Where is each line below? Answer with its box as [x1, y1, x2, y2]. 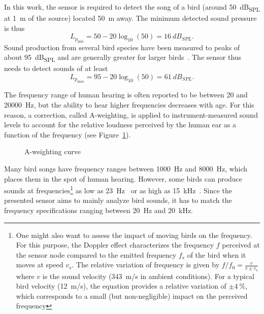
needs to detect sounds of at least [4, 63, 108, 74]
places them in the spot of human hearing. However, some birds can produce [4, 173, 243, 184]
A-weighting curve [24, 146, 81, 157]
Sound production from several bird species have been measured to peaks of [4, 42, 240, 52]
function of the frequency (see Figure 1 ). [4, 129, 131, 139]
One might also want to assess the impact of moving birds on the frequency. [16, 229, 252, 240]
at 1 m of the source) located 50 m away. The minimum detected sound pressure [4, 13, 257, 23]
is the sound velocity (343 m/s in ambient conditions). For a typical [42, 270, 254, 281]
